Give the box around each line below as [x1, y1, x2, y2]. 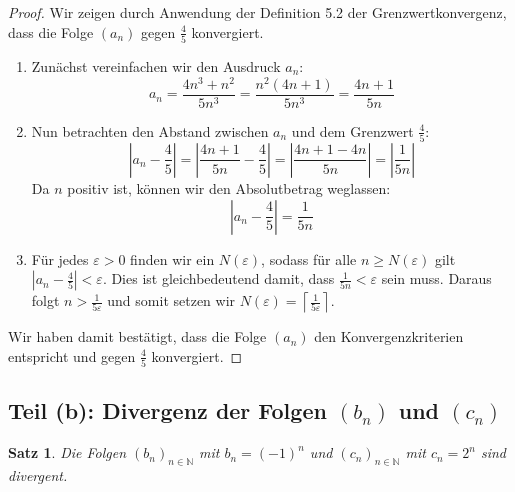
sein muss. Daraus [381, 268, 492, 289]
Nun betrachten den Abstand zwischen [31, 120, 269, 141]
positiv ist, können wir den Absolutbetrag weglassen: [67, 177, 391, 198]
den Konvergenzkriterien [314, 326, 464, 347]
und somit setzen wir [107, 290, 236, 311]
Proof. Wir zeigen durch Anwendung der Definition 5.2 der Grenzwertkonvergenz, [8, 2, 507, 22]
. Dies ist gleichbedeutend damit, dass [102, 268, 335, 289]
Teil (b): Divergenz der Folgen [8, 395, 327, 426]
